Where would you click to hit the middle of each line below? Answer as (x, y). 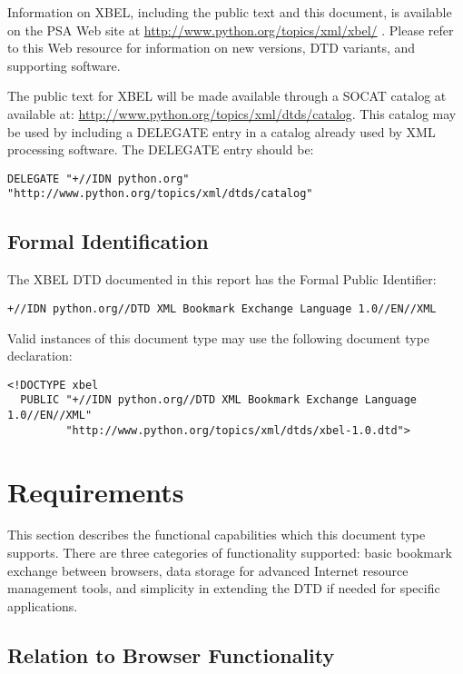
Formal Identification (108, 241)
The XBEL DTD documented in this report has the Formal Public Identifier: (222, 279)
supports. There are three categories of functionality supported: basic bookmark (230, 553)
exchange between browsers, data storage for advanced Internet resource (208, 570)
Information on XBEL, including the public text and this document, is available (230, 12)
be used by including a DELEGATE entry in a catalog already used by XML (222, 131)
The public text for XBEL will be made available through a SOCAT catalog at (227, 96)
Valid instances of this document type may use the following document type (219, 337)
